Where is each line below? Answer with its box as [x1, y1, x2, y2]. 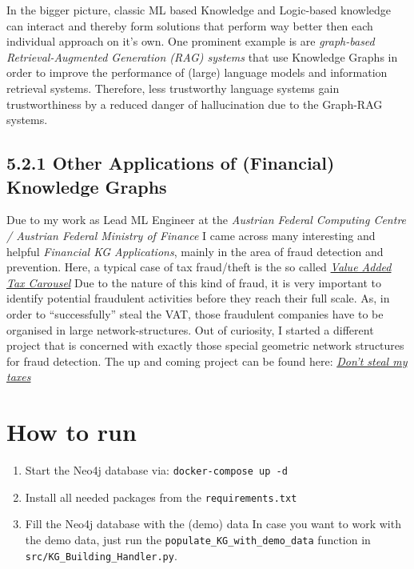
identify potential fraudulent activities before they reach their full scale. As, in [6, 290, 390, 307]
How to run [6, 415, 137, 448]
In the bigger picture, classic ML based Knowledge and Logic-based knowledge [6, 2, 392, 18]
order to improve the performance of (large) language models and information [6, 64, 388, 81]
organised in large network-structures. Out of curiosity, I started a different [6, 321, 374, 338]
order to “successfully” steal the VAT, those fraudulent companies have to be [6, 305, 384, 322]
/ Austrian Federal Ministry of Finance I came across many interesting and [6, 226, 376, 243]
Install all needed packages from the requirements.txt [25, 488, 297, 505]
